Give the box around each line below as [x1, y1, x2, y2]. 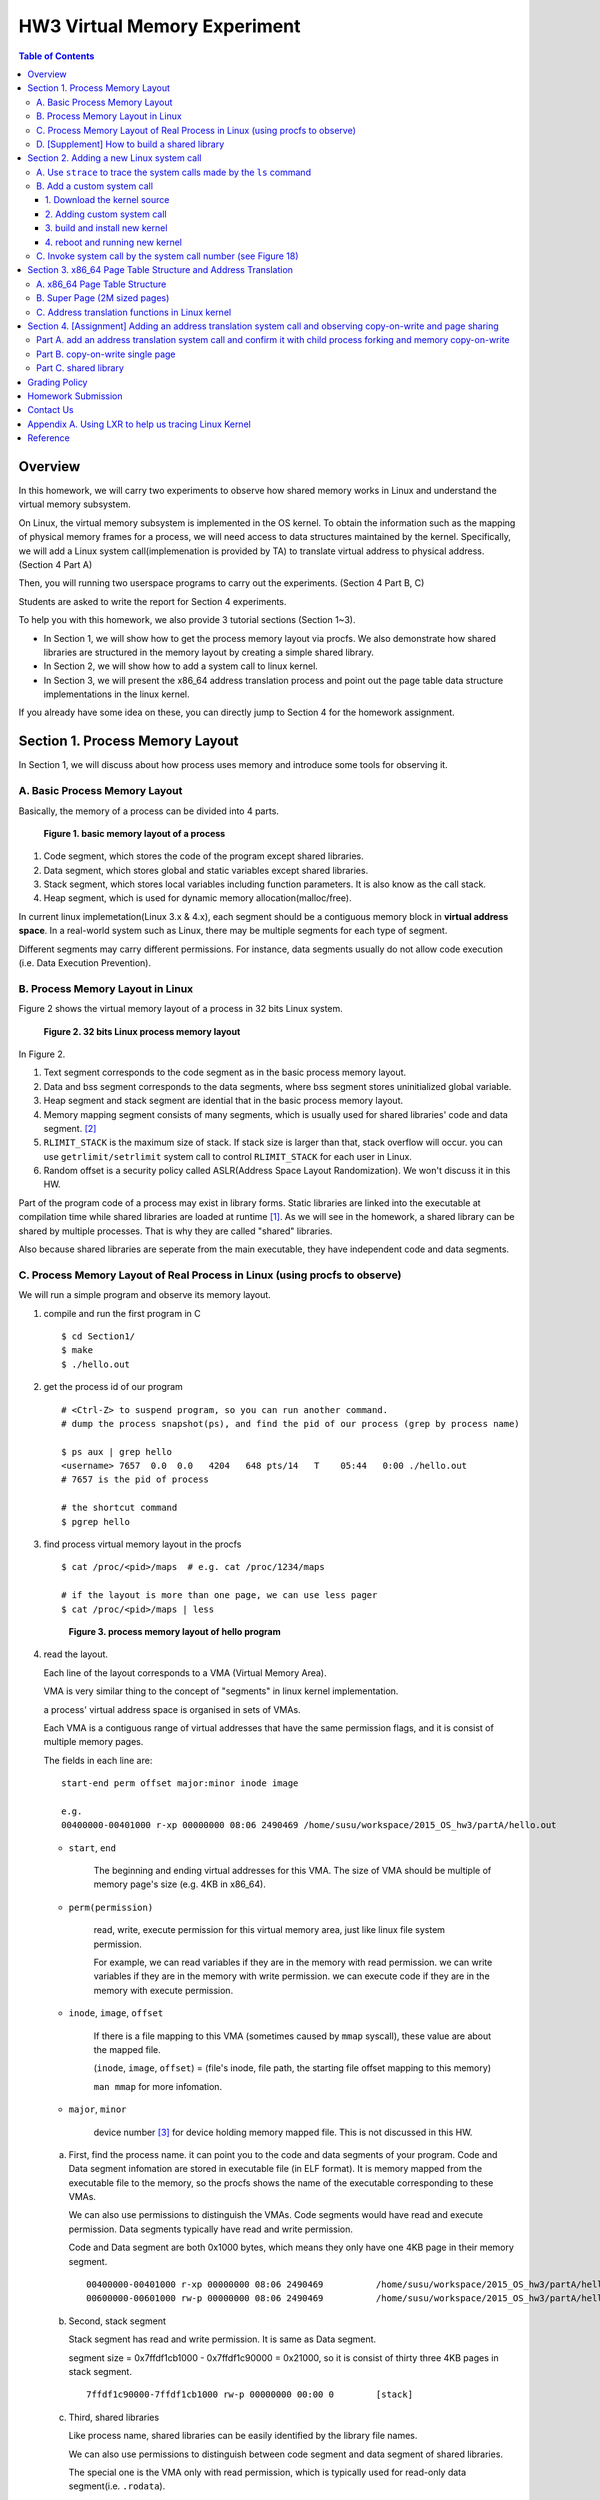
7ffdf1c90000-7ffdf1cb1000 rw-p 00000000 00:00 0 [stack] [86, 2389, 414, 2400]
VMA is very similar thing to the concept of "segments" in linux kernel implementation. [43, 1685, 399, 1697]
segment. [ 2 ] [43, 1122, 97, 1134]
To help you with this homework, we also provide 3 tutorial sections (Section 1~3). [18, 614, 356, 626]
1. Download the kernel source [45, 194, 170, 206]
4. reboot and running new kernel [45, 236, 182, 248]
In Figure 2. [18, 1048, 66, 1060]
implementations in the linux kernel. [43, 688, 190, 700]
